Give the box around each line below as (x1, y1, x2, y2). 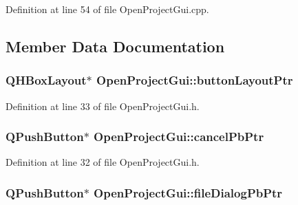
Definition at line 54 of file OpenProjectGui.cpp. (6, 2, 209, 16)
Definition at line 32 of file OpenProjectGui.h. (6, 155, 200, 169)
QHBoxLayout (6, 72, 87, 89)
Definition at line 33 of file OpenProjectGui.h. (6, 98, 200, 113)
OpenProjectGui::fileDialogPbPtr (94, 184, 283, 201)
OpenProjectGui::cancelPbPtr (94, 128, 264, 145)
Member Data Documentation (6, 35, 225, 56)
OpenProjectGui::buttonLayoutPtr (96, 72, 293, 89)
